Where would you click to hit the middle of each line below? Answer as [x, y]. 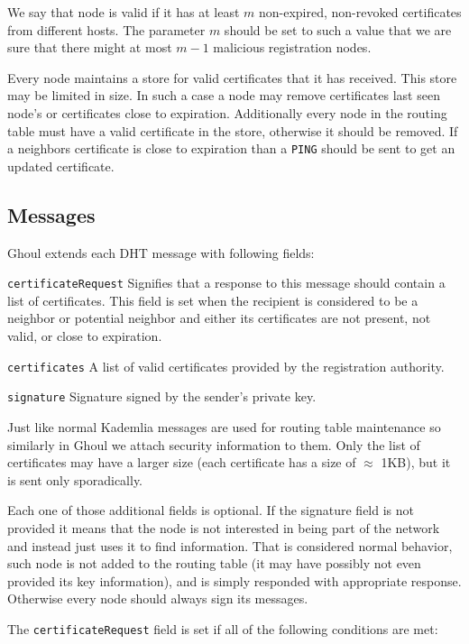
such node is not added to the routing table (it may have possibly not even [214, 563]
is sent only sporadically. [75, 479]
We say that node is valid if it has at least [124, 12]
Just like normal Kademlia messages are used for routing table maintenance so [224, 426]
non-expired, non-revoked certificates [360, 12]
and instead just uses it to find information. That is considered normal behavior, [230, 545]
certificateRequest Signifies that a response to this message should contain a [226, 283]
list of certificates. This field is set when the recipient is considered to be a [213, 300]
